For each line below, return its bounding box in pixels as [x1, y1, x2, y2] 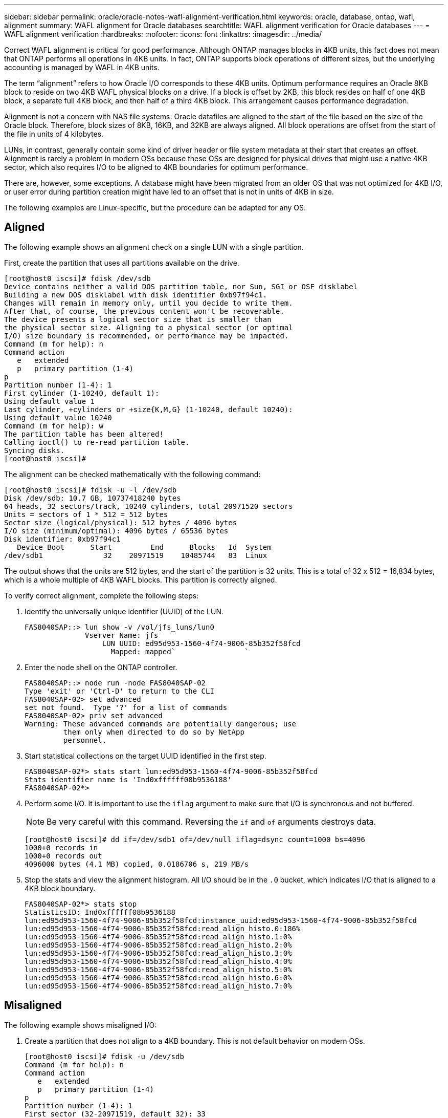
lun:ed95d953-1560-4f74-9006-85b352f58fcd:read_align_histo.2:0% [25, 940, 292, 949]
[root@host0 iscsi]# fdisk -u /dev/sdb [25, 1052, 184, 1061]
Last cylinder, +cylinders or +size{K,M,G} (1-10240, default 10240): [4, 405, 293, 414]
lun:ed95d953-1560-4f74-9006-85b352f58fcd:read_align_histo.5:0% [25, 965, 292, 974]
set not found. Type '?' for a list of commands [25, 703, 228, 712]
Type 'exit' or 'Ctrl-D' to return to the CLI [25, 686, 214, 695]
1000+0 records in [25, 843, 98, 852]
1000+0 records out [25, 851, 102, 860]
